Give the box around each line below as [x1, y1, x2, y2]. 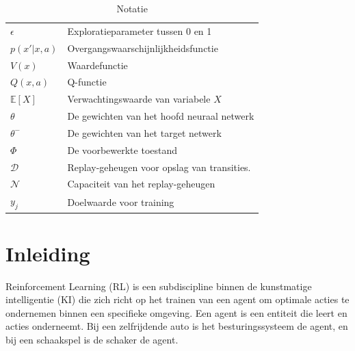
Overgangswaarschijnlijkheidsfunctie [67, 40, 218, 55]
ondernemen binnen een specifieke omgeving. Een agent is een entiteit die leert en [5, 305, 347, 320]
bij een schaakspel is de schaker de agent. [5, 333, 179, 347]
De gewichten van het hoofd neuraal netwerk [67, 109, 254, 123]
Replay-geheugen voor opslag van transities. [67, 159, 251, 174]
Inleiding [5, 239, 90, 267]
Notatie [116, 1, 148, 15]
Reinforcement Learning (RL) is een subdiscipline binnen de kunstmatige [5, 278, 312, 293]
